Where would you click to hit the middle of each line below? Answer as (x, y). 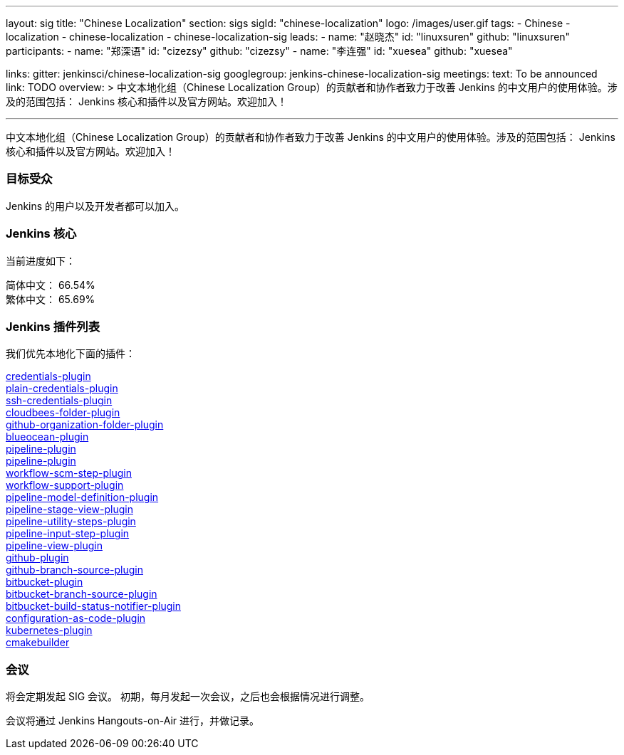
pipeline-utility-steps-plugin (71, 522)
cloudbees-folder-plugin (63, 413)
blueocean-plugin (47, 437)
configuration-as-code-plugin (76, 618)
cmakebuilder (38, 643)
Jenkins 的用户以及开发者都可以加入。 (95, 206)
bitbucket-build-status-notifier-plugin (93, 606)
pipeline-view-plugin (54, 546)
